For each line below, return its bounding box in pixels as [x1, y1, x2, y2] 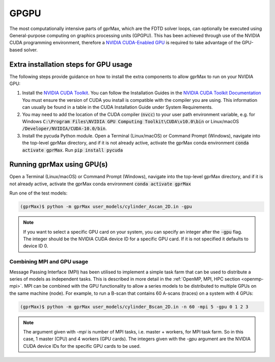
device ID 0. [23, 243, 48, 249]
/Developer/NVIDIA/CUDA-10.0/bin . [22, 125, 107, 132]
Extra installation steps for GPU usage [9, 60, 132, 69]
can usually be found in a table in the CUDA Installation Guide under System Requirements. [22, 104, 213, 110]
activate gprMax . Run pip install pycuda [22, 147, 123, 153]
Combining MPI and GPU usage [9, 258, 89, 265]
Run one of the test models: [9, 190, 68, 196]
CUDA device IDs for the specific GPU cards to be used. [23, 343, 141, 349]
